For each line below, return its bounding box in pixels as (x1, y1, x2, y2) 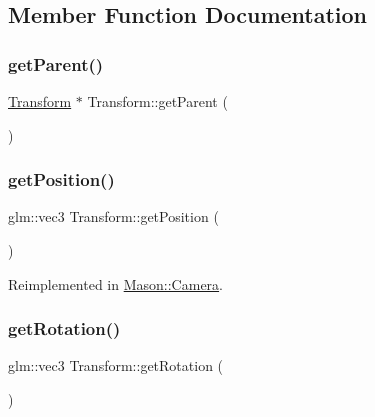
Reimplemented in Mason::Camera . (8, 273, 223, 294)
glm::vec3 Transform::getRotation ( (8, 355, 224, 376)
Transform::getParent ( (87, 91, 228, 111)
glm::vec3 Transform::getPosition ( (8, 206, 219, 227)
